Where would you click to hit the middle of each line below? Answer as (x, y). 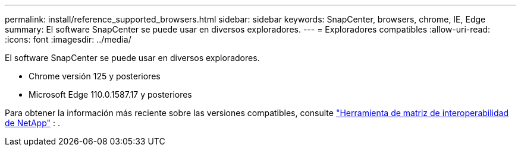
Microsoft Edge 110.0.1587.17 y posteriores (110, 94)
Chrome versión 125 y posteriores (95, 76)
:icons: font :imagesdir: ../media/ (68, 39)
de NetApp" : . (33, 123)
